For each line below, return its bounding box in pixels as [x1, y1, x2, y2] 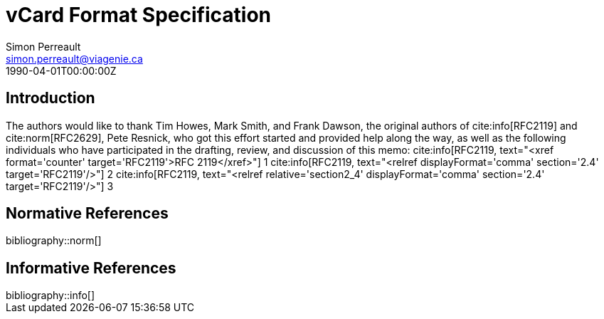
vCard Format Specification [6, 3, 271, 27]
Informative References [6, 258, 176, 277]
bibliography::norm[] [6, 234, 102, 247]
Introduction [6, 89, 95, 108]
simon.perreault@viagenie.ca [6, 52, 143, 65]
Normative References [6, 204, 169, 223]
